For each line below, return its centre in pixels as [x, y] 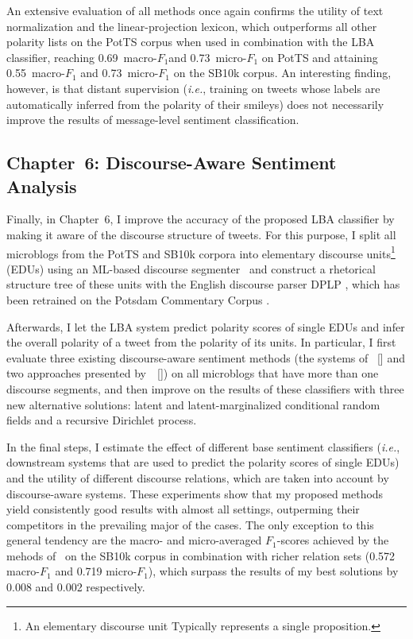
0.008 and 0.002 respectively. [76, 587]
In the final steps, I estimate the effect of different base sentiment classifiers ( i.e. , [203, 446]
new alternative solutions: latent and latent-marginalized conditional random [193, 404]
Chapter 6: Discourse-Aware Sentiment [172, 163]
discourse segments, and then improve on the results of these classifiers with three [205, 388]
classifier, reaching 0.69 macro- [82, 57]
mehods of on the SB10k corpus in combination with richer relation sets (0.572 [201, 555]
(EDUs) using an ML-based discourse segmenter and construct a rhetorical [191, 268]
